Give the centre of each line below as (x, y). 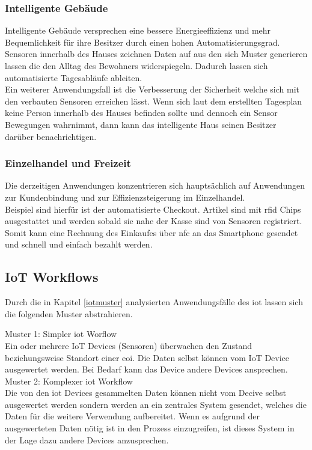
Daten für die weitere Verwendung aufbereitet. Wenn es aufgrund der (133, 416)
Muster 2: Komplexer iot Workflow (69, 381)
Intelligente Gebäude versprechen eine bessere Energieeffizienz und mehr (138, 30)
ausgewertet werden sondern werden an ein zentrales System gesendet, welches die (156, 404)
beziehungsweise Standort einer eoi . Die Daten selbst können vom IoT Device (147, 357)
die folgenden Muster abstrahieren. (69, 313)
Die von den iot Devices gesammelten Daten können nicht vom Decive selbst (146, 393)
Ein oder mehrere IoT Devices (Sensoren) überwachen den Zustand (129, 345)
